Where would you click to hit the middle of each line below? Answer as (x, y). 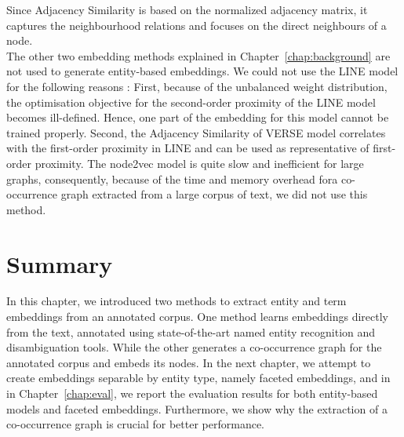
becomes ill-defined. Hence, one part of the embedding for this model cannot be (198, 117)
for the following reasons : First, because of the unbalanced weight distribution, (197, 86)
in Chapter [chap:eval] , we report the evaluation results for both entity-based (192, 393)
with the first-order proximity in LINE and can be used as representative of (188, 148)
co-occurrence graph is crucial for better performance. (135, 424)
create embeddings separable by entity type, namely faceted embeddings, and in (198, 378)
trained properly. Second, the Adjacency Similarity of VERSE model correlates (196, 132)
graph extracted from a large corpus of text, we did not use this (214, 194)
